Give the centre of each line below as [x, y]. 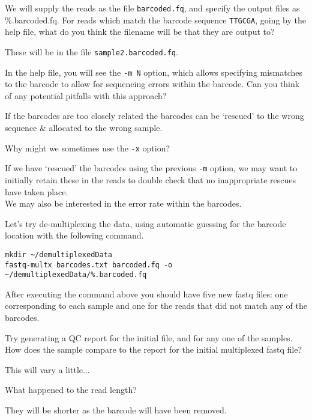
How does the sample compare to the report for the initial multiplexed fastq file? [154, 349]
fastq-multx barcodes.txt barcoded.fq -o [89, 265]
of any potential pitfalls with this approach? [86, 95]
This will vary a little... [47, 369]
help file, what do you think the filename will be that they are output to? [140, 32]
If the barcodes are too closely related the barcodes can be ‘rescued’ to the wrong [154, 116]
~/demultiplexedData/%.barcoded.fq [76, 275]
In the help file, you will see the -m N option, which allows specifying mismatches [154, 72]
